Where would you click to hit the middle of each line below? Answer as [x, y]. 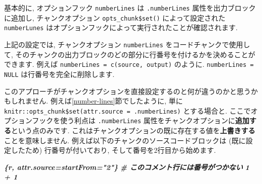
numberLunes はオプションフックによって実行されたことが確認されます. [121, 27]
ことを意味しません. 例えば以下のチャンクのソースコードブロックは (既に [125, 140]
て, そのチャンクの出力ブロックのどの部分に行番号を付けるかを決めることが [130, 54]
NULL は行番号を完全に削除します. [59, 74]
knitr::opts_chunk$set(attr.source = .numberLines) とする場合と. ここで [127, 110]
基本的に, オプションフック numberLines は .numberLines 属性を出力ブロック [130, 8]
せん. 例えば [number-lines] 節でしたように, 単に [107, 101]
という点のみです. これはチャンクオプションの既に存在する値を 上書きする [133, 130]
